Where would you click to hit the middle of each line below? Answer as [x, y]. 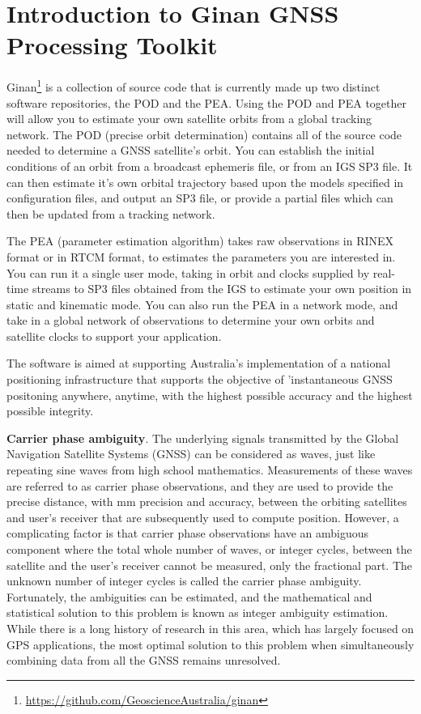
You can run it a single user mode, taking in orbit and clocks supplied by [188, 272]
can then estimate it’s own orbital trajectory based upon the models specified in [205, 182]
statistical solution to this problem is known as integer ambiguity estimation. [198, 612]
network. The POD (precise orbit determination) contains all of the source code [204, 134]
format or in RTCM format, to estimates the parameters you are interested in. [201, 256]
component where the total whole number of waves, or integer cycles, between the [209, 549]
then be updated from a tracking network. [111, 213]
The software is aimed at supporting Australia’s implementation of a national [199, 363]
